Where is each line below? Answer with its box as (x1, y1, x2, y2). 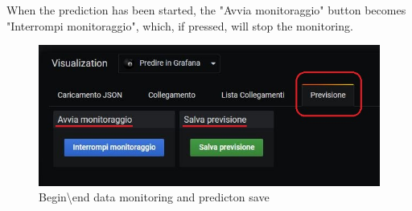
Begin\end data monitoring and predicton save (39, 189, 270, 205)
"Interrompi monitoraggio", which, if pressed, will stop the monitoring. (6, 17, 353, 34)
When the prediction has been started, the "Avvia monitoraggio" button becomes (6, 2, 406, 18)
